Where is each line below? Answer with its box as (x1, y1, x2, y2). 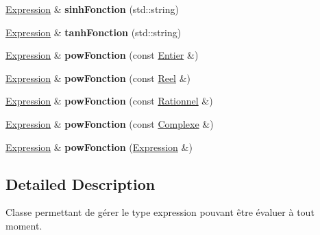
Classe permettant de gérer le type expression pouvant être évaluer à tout (5, 205, 315, 219)
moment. (5, 218, 42, 232)
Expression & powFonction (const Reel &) (5, 70, 191, 85)
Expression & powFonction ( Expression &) (5, 139, 193, 154)
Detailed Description (5, 173, 156, 194)
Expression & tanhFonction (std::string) (5, 25, 182, 39)
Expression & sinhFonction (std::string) (5, 2, 179, 16)
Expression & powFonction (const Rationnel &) (5, 94, 213, 108)
